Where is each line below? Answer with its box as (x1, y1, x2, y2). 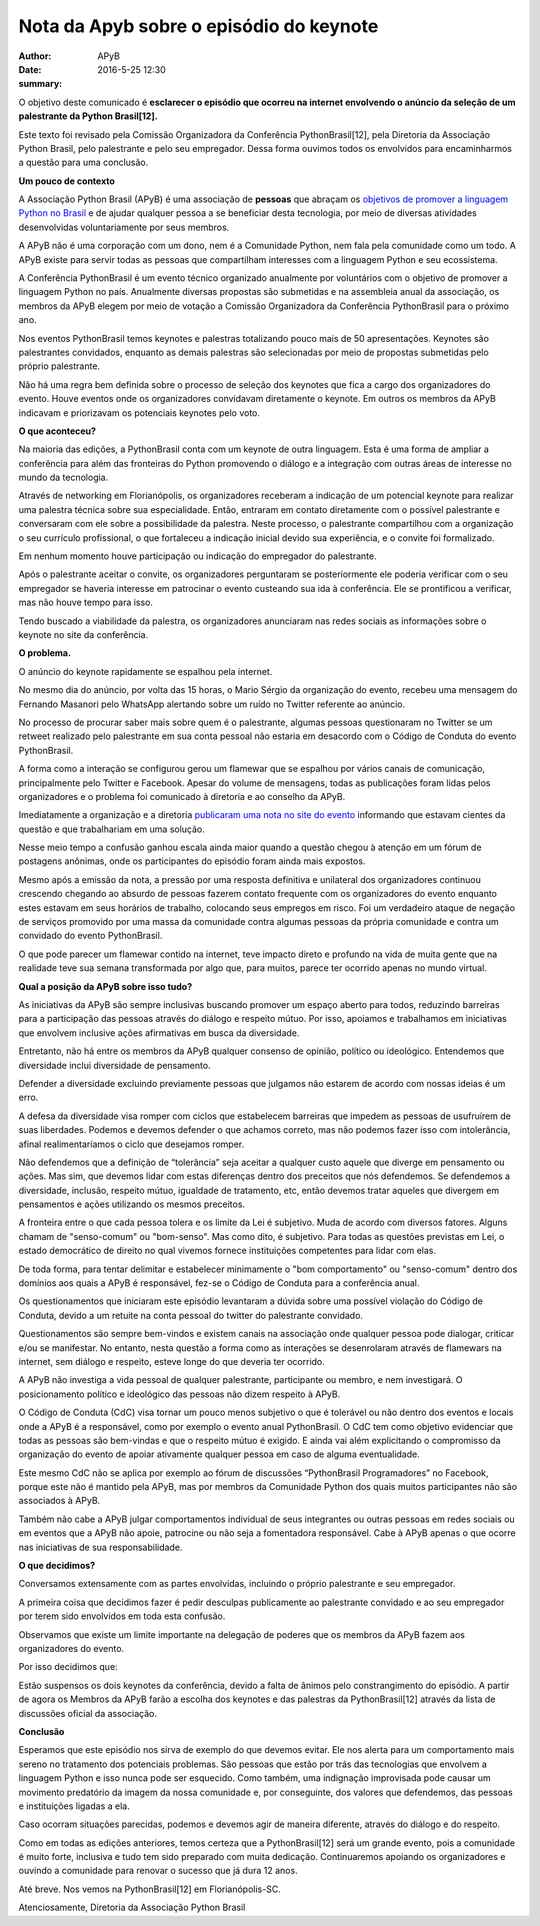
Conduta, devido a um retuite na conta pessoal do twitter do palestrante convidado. (18, 1309, 364, 1321)
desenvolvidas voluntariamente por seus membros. (18, 221, 230, 233)
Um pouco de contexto (18, 175, 115, 187)
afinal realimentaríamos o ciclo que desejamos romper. (18, 1138, 245, 1150)
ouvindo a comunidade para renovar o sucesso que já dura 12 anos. (18, 1865, 299, 1877)
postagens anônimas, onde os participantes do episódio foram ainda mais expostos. (18, 855, 366, 867)
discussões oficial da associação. (18, 1707, 157, 1719)
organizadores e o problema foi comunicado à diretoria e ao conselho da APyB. (18, 790, 346, 802)
